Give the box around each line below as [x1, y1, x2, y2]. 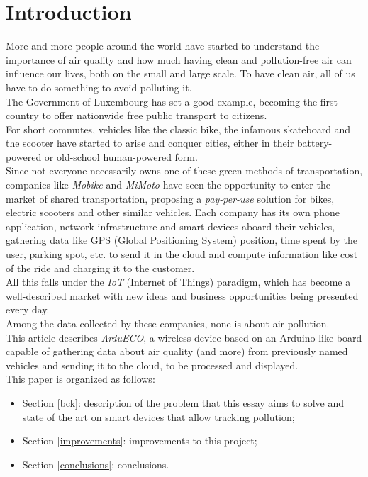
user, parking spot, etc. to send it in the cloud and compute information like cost [6, 247, 358, 262]
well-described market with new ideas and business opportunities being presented [6, 288, 359, 303]
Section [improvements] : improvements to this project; [22, 433, 257, 448]
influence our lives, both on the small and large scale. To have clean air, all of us [6, 66, 355, 81]
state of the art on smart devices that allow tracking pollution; [22, 409, 295, 424]
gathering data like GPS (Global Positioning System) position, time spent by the [6, 232, 358, 247]
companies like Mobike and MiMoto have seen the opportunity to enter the [6, 177, 330, 192]
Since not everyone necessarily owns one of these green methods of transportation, [6, 163, 363, 178]
